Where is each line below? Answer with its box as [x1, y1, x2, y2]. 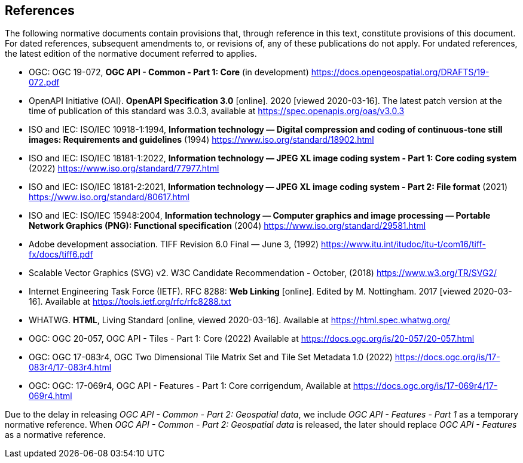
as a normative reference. [5, 430, 106, 440]
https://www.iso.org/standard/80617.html [29, 192, 190, 203]
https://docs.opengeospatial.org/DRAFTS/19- [311, 67, 490, 78]
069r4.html [29, 391, 72, 401]
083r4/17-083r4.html [29, 362, 112, 373]
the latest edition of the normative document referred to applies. [5, 48, 257, 59]
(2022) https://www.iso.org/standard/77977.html [29, 163, 219, 174]
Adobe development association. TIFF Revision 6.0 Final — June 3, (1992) [29, 239, 319, 250]
